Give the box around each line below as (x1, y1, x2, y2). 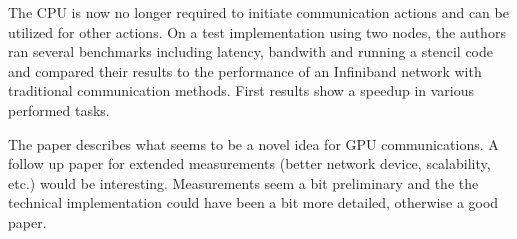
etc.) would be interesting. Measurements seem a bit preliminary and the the (8, 172, 479, 193)
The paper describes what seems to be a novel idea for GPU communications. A (8, 133, 499, 154)
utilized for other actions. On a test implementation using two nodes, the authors (8, 21, 506, 42)
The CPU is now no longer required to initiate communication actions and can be (8, 2, 509, 22)
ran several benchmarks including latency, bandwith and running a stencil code (8, 41, 493, 62)
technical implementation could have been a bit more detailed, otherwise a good (8, 192, 499, 213)
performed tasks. (8, 99, 110, 120)
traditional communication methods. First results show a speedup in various (8, 80, 475, 101)
